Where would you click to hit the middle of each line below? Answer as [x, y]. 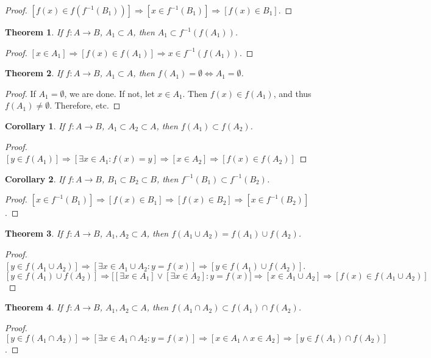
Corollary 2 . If [35, 178]
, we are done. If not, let [109, 93]
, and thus [292, 93]
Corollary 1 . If [35, 125]
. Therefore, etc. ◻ [85, 105]
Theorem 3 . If [34, 233]
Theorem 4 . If [34, 307]
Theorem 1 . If [34, 32]
